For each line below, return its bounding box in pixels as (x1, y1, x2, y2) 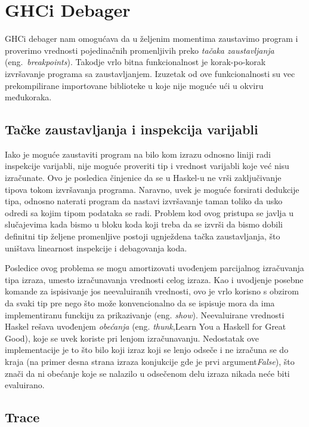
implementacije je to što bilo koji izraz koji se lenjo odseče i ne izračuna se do (5, 343, 289, 356)
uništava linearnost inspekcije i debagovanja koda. (5, 241, 187, 254)
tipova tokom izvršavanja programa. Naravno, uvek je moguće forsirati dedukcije (5, 183, 299, 195)
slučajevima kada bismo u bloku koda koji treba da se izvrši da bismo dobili (5, 218, 283, 231)
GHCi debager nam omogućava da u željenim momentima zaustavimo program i (5, 32, 298, 45)
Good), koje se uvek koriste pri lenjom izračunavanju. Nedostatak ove (5, 331, 259, 344)
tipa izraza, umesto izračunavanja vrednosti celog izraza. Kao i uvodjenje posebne (5, 273, 304, 285)
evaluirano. (5, 379, 45, 391)
